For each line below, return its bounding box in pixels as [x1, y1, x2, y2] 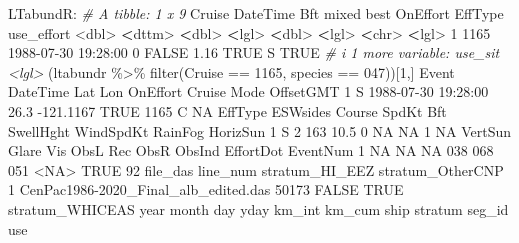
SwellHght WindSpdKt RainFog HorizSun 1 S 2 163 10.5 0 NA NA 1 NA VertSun [8, 120, 512, 141]
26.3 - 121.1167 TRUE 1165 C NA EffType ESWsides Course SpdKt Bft [8, 100, 447, 121]
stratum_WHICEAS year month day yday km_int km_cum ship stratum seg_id [8, 198, 509, 219]
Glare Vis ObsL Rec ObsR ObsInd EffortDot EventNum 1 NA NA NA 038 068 [8, 140, 494, 161]
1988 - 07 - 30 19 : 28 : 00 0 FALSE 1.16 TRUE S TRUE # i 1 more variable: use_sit [8, 42, 500, 63]
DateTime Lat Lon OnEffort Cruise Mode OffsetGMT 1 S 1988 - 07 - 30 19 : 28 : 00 [8, 81, 489, 102]
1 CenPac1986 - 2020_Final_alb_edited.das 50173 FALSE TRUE [8, 179, 404, 200]
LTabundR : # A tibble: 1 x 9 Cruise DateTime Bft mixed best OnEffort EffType [8, 3, 504, 23]
